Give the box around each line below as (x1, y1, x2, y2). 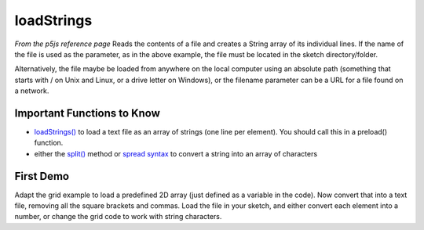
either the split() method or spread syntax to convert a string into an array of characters (34, 149, 318, 158)
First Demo (14, 169, 70, 183)
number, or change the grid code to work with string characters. (14, 212, 222, 221)
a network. (14, 86, 49, 95)
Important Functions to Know (14, 106, 161, 120)
